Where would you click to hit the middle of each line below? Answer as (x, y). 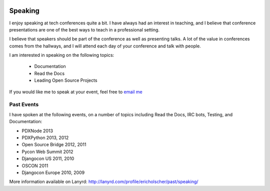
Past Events (24, 105)
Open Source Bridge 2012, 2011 (54, 145)
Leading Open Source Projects (66, 80)
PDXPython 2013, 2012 (45, 138)
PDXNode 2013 (37, 131)
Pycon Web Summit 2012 (47, 152)
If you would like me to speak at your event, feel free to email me (76, 92)
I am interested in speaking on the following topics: (62, 55)
